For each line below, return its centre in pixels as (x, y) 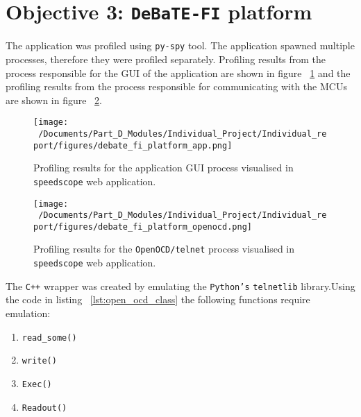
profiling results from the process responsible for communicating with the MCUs (176, 86)
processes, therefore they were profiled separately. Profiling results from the (166, 59)
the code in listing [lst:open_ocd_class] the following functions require (158, 299)
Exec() (37, 384)
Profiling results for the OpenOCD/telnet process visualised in (164, 249)
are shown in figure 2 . (54, 100)
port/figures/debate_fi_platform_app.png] (133, 145)
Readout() (44, 408)
